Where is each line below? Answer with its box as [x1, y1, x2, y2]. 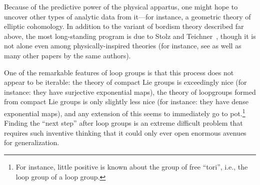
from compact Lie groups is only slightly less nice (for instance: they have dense [4, 96, 248, 107]
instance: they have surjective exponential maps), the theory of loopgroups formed [4, 86, 256, 97]
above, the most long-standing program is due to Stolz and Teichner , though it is [4, 30, 256, 41]
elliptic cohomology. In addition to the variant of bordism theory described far [4, 21, 244, 31]
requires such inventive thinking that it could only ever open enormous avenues [4, 127, 246, 138]
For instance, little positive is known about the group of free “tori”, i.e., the [15, 161, 248, 172]
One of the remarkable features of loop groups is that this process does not [4, 67, 234, 77]
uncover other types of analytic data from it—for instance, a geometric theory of [4, 11, 251, 21]
